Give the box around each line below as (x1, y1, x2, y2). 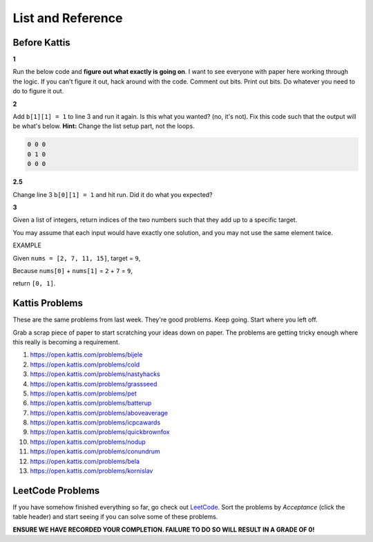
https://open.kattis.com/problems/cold (30, 360, 140, 368)
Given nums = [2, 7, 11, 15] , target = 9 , (12, 254, 141, 262)
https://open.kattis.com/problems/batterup (30, 399, 152, 407)
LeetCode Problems (12, 485, 100, 496)
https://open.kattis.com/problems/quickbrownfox (30, 428, 170, 436)
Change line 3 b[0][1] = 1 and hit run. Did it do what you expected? (12, 190, 213, 198)
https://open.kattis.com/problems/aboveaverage (30, 409, 169, 417)
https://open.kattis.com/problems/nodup (30, 438, 146, 446)
